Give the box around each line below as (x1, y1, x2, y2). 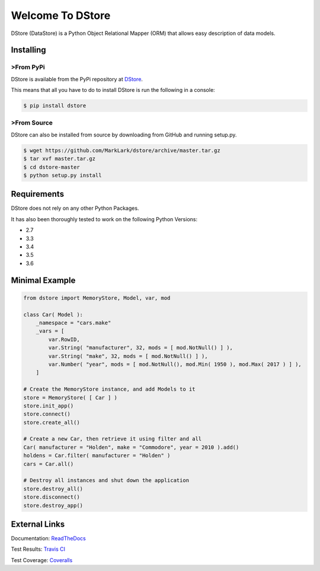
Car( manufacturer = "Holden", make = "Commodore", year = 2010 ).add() (23, 444, 239, 451)
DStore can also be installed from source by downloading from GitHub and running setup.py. (11, 131, 237, 138)
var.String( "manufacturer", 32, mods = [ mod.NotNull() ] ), (48, 344, 233, 351)
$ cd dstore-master (23, 164, 80, 170)
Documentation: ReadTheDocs (11, 535, 86, 542)
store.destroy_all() (23, 485, 83, 492)
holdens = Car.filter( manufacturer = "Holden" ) (23, 452, 171, 459)
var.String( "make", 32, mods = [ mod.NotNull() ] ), (48, 353, 208, 359)
